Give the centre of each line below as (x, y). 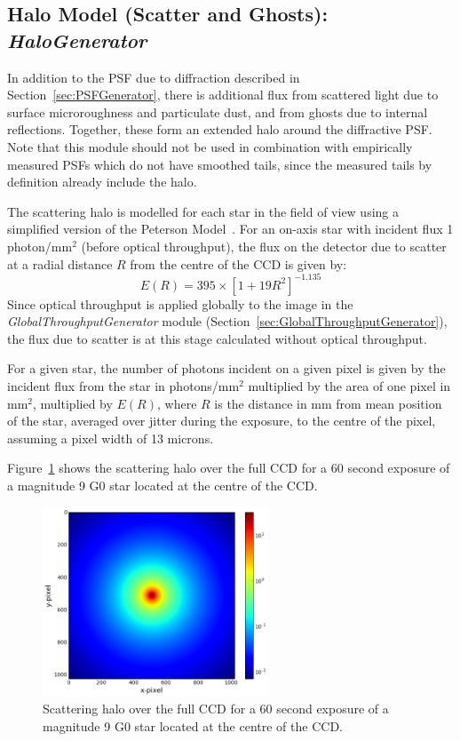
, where (177, 403)
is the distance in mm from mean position (328, 403)
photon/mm (40, 246)
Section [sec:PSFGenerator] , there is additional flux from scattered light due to (223, 95)
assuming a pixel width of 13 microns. (111, 438)
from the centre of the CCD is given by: (238, 263)
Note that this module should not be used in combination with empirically (210, 146)
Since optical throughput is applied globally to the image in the (180, 303)
